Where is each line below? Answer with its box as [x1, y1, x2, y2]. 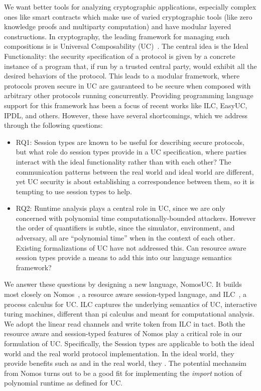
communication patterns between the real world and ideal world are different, [16, 166, 254, 177]
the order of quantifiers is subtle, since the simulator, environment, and [16, 222, 235, 233]
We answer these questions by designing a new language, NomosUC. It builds [4, 279, 242, 289]
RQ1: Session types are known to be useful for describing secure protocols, [16, 136, 244, 147]
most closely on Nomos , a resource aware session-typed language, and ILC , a [4, 289, 247, 299]
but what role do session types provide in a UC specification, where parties [16, 146, 246, 157]
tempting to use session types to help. [16, 186, 132, 196]
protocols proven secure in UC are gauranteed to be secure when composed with [4, 80, 251, 91]
